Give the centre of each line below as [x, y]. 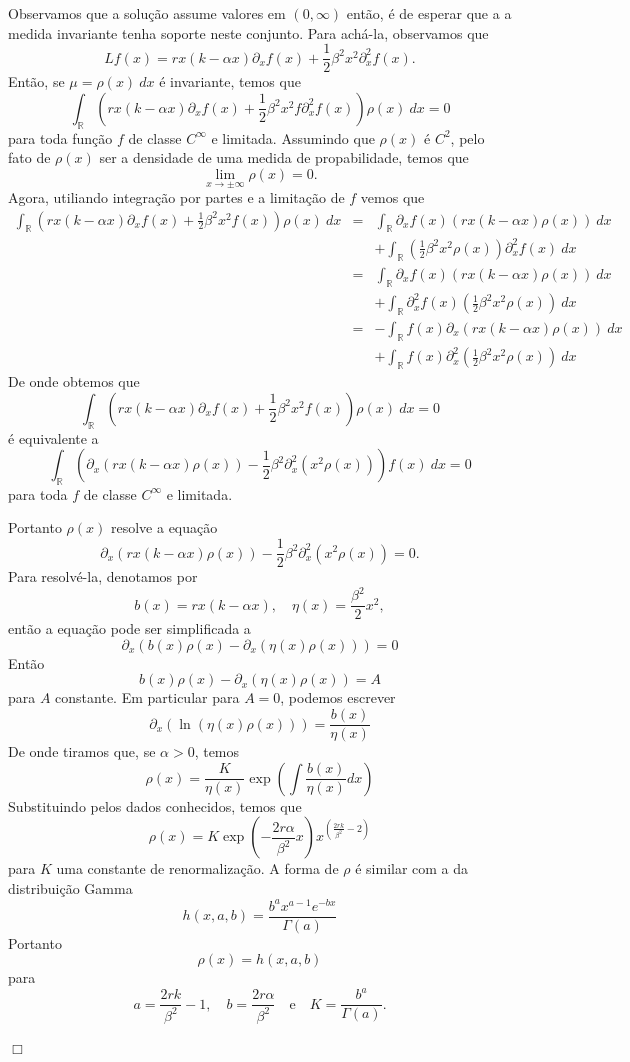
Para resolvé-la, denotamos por [103, 576]
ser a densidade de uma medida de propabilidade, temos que [284, 157]
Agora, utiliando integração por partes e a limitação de [176, 197]
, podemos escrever [338, 697]
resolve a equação [164, 527]
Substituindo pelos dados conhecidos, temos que [155, 805]
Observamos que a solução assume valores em [147, 13]
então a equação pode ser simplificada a [129, 628]
